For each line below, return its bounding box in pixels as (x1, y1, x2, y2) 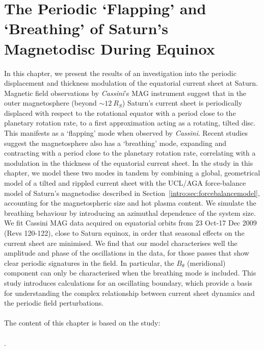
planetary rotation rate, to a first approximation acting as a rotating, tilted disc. (4, 117, 256, 128)
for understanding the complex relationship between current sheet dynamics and (4, 287, 255, 298)
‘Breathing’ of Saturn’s (4, 18, 168, 39)
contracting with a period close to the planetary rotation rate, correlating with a (4, 147, 256, 158)
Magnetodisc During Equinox (4, 38, 215, 59)
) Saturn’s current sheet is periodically (122, 97, 243, 108)
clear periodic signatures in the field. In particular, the (4, 257, 174, 268)
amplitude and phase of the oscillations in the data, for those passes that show (4, 247, 249, 258)
